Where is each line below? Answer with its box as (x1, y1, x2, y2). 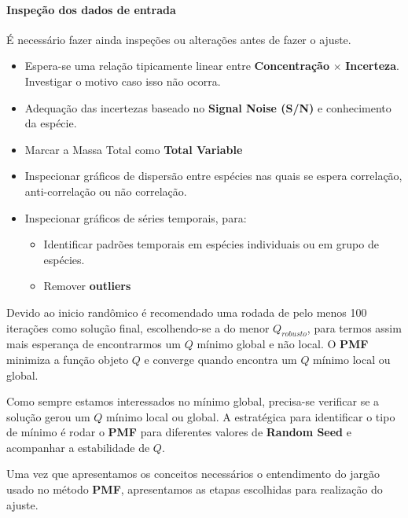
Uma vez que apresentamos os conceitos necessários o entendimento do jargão (6, 465, 380, 482)
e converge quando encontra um (144, 351, 297, 367)
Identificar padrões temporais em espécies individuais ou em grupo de (43, 236, 379, 252)
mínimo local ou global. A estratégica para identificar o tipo (106, 408, 395, 424)
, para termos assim (307, 319, 402, 336)
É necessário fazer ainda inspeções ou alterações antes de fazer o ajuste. (6, 31, 351, 47)
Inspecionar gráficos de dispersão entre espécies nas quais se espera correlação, (24, 167, 402, 184)
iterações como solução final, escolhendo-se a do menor (6, 319, 270, 336)
